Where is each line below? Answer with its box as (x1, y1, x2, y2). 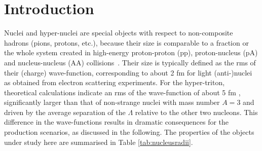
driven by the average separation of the (4, 106, 126, 117)
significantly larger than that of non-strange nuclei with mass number (4, 97, 220, 107)
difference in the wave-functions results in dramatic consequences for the (4, 117, 229, 127)
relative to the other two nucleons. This (135, 106, 258, 117)
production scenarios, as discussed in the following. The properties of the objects (4, 127, 254, 137)
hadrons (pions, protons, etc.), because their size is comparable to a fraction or (4, 37, 249, 48)
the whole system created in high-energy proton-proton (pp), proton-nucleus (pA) (4, 47, 258, 58)
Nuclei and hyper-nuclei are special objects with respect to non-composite (4, 27, 233, 38)
